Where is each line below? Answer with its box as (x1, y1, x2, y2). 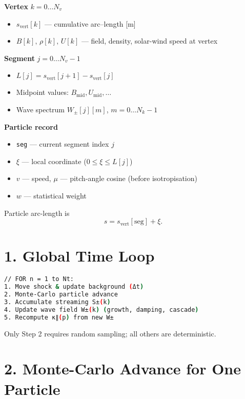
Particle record (4, 121, 58, 132)
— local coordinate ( (22, 155, 87, 166)
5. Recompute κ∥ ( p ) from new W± (4, 313, 114, 321)
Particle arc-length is (4, 207, 70, 218)
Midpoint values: (16, 87, 69, 97)
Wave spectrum (16, 104, 65, 114)
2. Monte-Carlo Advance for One (4, 358, 241, 379)
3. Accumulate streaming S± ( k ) (4, 298, 111, 306)
